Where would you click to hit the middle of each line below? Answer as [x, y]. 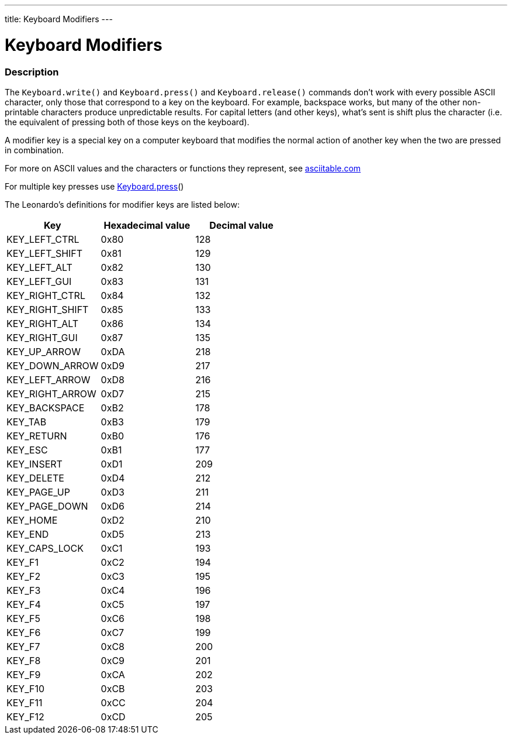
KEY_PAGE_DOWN [47, 506]
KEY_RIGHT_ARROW [51, 393]
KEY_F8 [24, 660]
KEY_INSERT [34, 464]
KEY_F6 [24, 632]
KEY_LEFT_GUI [39, 281]
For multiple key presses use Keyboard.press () [94, 186]
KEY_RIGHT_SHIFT [48, 309]
